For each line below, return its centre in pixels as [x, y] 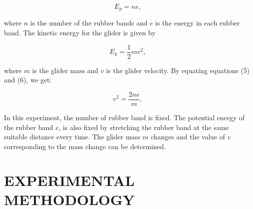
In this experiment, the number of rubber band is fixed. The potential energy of [124, 117]
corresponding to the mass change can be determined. [85, 146]
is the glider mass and [65, 70]
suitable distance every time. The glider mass [72, 137]
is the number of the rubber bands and [89, 23]
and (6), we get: [28, 80]
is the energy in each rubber [198, 23]
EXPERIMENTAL [69, 180]
